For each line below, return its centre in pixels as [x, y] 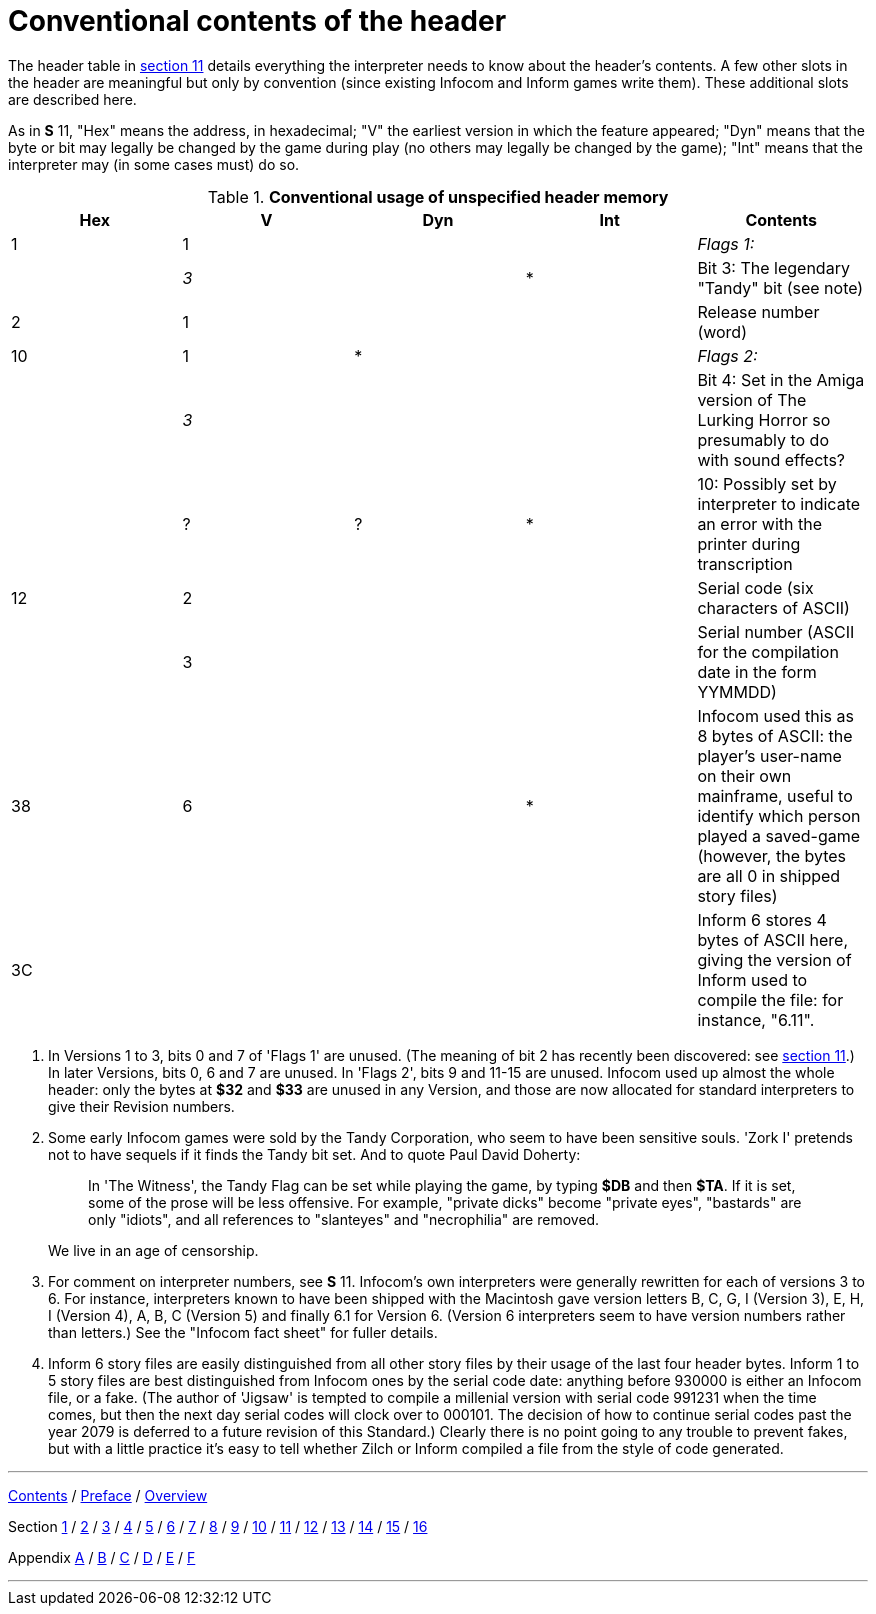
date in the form [757, 671]
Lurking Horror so [764, 419]
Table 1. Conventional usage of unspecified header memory [438, 196]
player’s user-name [769, 755]
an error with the [759, 523]
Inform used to [752, 979]
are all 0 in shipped [769, 875]
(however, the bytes [772, 855]
